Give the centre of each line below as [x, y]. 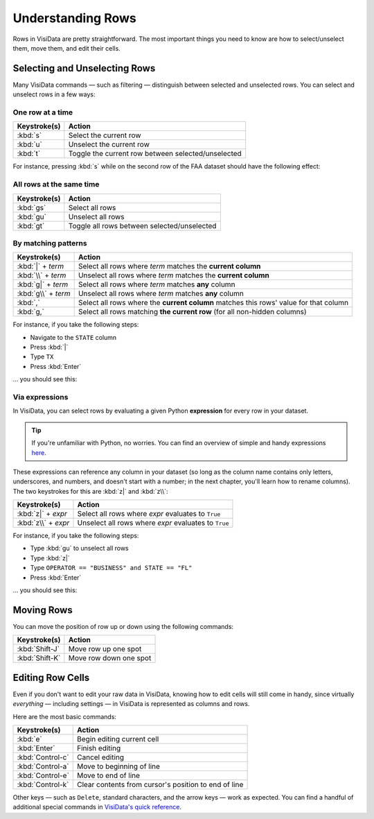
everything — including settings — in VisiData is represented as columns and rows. [131, 704]
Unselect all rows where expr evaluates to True [153, 523]
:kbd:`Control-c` [43, 757]
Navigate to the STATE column [73, 337]
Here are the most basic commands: [65, 716]
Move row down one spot [110, 658]
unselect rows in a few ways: [54, 94]
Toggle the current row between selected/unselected [155, 154]
